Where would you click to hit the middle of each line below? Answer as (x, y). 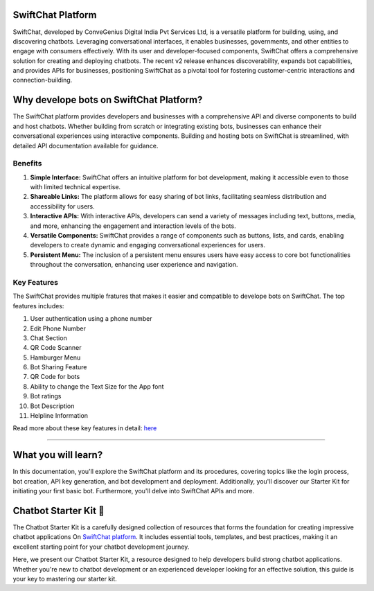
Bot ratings (46, 396)
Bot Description (52, 406)
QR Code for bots (55, 377)
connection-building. (43, 80)
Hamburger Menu (55, 358)
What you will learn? (58, 455)
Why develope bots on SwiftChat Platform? (108, 100)
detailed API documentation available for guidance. (86, 145)
